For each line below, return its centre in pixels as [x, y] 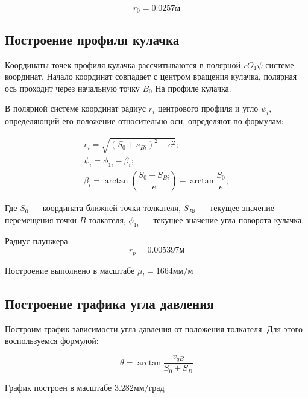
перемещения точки [41, 219]
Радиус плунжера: [38, 240]
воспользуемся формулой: [52, 340]
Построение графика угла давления [109, 303]
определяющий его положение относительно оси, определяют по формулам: [144, 121]
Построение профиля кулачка [92, 39]
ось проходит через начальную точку [72, 88]
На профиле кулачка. [193, 88]
